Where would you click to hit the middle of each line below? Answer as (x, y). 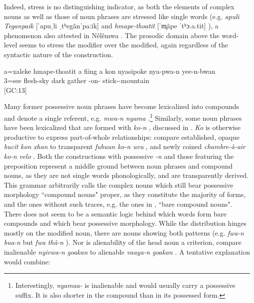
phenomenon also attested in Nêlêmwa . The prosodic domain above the (112, 35)
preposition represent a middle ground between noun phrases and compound (118, 165)
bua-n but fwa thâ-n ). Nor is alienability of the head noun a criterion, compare (123, 242)
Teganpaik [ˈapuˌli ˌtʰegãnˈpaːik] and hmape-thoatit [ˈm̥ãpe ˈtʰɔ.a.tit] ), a (111, 26)
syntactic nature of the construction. (59, 54)
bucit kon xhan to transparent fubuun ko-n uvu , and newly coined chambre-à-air (125, 146)
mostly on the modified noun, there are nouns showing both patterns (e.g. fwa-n (124, 232)
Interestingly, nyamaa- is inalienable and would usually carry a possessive (125, 285)
